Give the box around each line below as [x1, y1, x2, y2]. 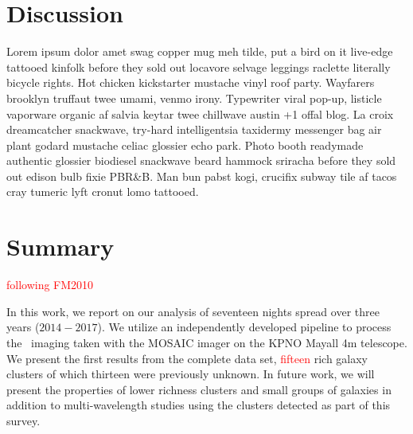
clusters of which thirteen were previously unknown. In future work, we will [6, 366, 375, 382]
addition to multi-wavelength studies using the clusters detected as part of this [6, 397, 391, 413]
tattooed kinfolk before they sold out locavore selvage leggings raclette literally [6, 58, 391, 75]
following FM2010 [6, 276, 94, 293]
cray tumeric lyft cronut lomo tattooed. [6, 183, 199, 200]
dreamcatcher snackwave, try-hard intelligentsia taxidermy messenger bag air [6, 121, 382, 138]
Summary [6, 230, 115, 263]
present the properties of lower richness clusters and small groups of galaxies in [6, 381, 392, 397]
